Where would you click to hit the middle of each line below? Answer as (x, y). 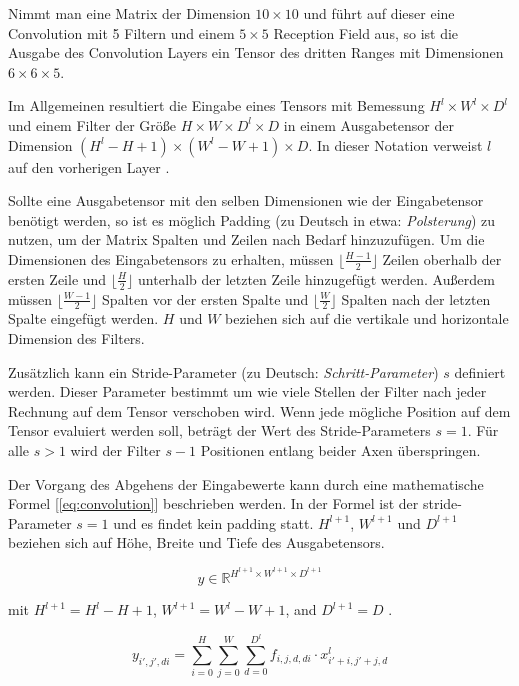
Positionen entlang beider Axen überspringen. (340, 449)
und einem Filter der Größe (92, 124)
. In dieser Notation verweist (395, 144)
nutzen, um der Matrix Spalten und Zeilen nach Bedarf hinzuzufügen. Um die (246, 239)
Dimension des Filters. (76, 338)
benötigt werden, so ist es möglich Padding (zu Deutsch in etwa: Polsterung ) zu (252, 219)
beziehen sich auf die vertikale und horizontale (367, 318)
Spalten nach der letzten (416, 298)
